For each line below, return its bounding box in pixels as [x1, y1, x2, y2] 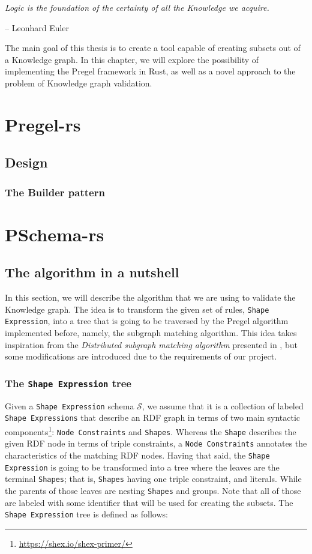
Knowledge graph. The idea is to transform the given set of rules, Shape [5, 303, 269, 315]
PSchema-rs [5, 221, 104, 246]
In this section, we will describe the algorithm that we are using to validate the [5, 291, 296, 304]
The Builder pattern [5, 184, 105, 199]
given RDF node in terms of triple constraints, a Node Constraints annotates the [5, 437, 307, 450]
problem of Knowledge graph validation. [5, 76, 152, 89]
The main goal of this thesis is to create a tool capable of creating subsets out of [5, 41, 301, 54]
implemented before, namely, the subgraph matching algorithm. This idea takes [5, 327, 297, 339]
